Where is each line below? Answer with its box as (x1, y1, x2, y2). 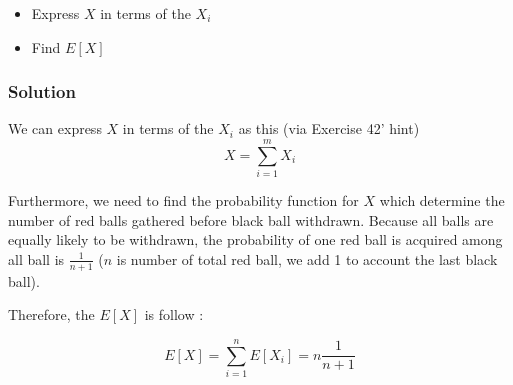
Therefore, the (8, 304, 95, 325)
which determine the (379, 190, 505, 211)
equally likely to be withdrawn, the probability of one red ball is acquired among (8, 229, 503, 250)
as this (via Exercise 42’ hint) (238, 118, 420, 139)
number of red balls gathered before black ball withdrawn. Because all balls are (8, 209, 494, 230)
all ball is (8, 248, 65, 269)
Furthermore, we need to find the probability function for (8, 190, 359, 211)
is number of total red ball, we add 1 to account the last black (116, 248, 498, 269)
